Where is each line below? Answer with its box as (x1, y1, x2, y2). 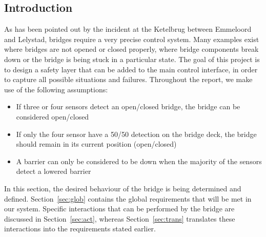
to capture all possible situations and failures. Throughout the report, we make (4, 74, 253, 85)
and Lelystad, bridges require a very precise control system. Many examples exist (4, 33, 259, 44)
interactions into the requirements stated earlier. (4, 223, 156, 234)
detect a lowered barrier (16, 166, 91, 176)
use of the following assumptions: (4, 84, 108, 94)
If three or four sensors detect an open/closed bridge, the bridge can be (16, 101, 240, 112)
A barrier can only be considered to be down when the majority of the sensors (16, 155, 262, 166)
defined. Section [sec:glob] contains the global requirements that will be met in (4, 193, 252, 204)
